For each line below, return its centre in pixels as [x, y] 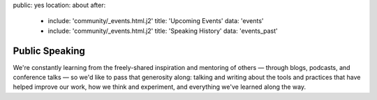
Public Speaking [49, 51]
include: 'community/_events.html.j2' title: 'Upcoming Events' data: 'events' [156, 21]
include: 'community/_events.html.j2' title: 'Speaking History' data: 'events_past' [163, 31]
